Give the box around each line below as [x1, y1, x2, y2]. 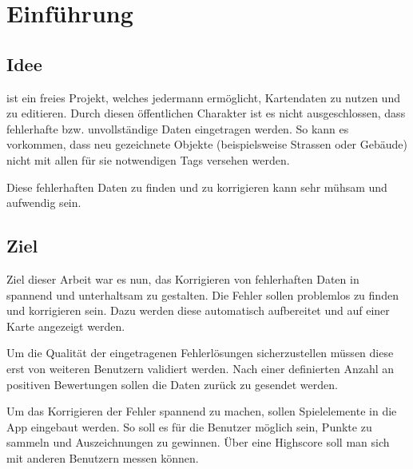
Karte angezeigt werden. [6, 317, 125, 334]
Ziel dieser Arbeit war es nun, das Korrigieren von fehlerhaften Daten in [6, 270, 359, 287]
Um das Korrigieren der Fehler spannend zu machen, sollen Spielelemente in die [6, 403, 397, 419]
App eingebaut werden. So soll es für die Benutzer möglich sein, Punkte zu [6, 418, 372, 435]
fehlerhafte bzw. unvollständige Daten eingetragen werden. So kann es [6, 120, 349, 137]
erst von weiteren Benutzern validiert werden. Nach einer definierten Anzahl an [6, 360, 395, 376]
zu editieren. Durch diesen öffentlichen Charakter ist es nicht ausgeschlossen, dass [6, 105, 406, 121]
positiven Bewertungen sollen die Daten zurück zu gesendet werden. [6, 376, 338, 392]
